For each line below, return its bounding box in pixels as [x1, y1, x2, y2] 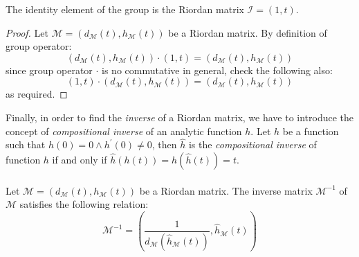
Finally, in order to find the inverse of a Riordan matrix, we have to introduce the [6, 109, 354, 124]
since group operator [6, 62, 93, 77]
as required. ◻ [6, 87, 68, 101]
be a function [282, 123, 339, 138]
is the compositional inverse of [188, 137, 317, 152]
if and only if [52, 152, 107, 166]
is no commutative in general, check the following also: [102, 62, 333, 77]
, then [151, 137, 177, 152]
